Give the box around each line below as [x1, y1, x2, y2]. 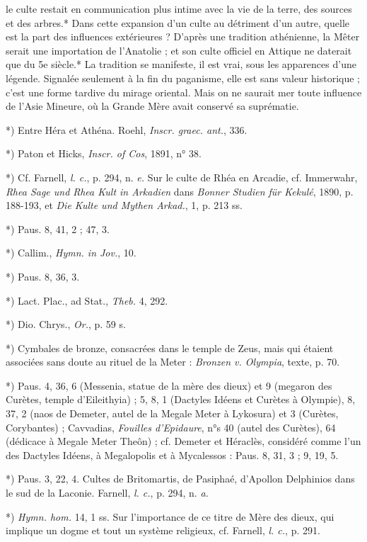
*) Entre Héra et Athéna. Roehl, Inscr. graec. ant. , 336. [6, 122, 247, 137]
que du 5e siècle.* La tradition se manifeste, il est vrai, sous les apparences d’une [6, 57, 356, 72]
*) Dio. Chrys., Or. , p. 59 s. [6, 317, 126, 332]
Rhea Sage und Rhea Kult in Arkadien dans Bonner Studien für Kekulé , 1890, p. [6, 184, 354, 198]
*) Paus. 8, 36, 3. [6, 269, 80, 283]
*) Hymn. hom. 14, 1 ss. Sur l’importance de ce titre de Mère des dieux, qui [6, 509, 334, 524]
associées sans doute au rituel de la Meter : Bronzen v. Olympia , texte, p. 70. [6, 354, 340, 369]
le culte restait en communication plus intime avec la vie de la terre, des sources [6, 1, 352, 16]
